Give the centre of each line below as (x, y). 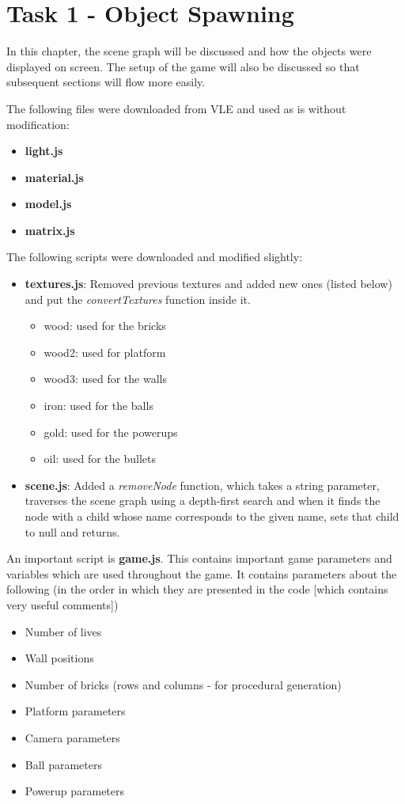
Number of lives (63, 631)
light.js (44, 151)
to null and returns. (72, 531)
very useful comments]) (62, 604)
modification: (38, 124)
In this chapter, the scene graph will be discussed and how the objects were (189, 51)
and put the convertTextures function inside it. (138, 299)
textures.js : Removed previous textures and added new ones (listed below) (208, 284)
